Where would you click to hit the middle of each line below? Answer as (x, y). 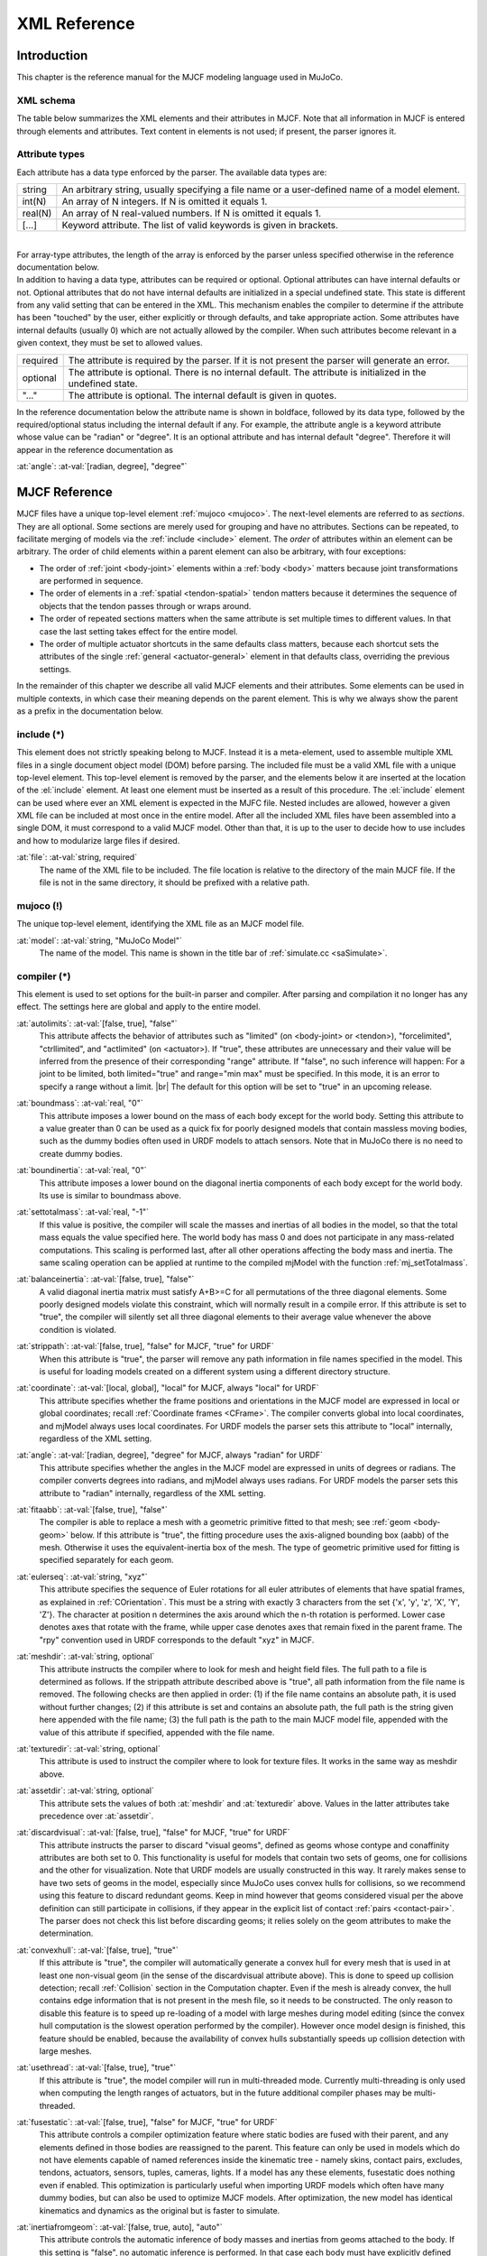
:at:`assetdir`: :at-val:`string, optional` (86, 1790)
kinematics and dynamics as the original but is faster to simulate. (160, 2210)
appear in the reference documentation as (95, 449)
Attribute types (51, 154)
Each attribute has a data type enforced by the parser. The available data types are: (172, 172)
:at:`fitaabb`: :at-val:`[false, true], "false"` (92, 1509)
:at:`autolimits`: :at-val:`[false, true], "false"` (97, 1023)
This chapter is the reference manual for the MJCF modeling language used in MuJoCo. (180, 78)
